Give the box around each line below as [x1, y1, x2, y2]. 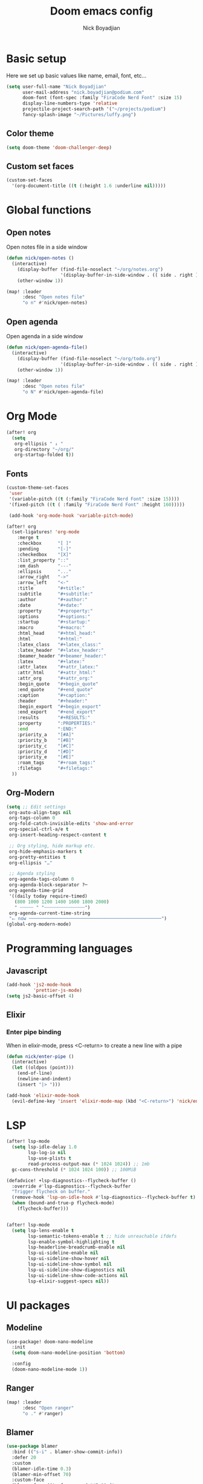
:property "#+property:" [17, 608, 94, 614]
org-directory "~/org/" [14, 446, 74, 452]
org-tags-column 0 [8, 815, 56, 821]
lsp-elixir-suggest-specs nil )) [28, 1278, 110, 1284]
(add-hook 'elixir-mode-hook [6, 1092, 80, 1098]
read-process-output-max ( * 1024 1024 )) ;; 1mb [28, 1161, 150, 1167]
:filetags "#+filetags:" [17, 766, 94, 772]
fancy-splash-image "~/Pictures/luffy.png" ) [22, 112, 137, 118]
